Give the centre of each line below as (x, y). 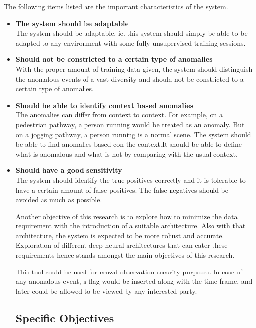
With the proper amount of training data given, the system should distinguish (134, 69)
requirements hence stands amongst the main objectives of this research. (125, 255)
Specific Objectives (65, 317)
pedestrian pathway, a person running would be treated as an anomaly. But (130, 124)
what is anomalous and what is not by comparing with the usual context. (127, 153)
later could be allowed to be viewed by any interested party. (106, 291)
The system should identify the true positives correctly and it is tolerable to (130, 180)
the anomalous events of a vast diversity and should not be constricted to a (129, 79)
